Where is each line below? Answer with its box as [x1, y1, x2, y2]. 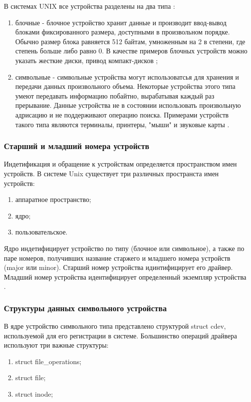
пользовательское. [15, 227, 68, 237]
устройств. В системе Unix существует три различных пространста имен [4, 168, 219, 178]
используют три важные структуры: [4, 340, 109, 350]
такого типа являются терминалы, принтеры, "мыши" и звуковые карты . [15, 119, 229, 129]
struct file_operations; [15, 356, 82, 366]
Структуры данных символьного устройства [4, 301, 167, 314]
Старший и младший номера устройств [4, 140, 149, 152]
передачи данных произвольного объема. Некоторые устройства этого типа [15, 81, 236, 91]
